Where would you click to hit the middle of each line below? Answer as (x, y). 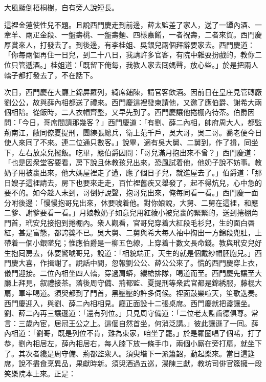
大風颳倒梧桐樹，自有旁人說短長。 (61, 7)
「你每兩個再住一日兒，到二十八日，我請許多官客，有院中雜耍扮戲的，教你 (129, 55)
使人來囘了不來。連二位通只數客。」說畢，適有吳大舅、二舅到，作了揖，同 (128, 142)
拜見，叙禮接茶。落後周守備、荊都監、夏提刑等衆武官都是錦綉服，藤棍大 (140, 283)
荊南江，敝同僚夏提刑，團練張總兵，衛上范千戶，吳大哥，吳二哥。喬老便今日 (133, 132)
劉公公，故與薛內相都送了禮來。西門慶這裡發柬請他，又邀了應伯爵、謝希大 (129, 102)
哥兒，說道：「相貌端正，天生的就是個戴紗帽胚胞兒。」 (165, 253)
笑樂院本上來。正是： (40, 373)
